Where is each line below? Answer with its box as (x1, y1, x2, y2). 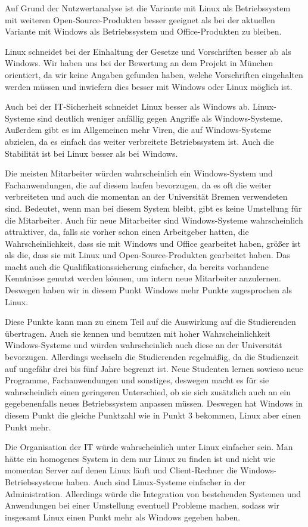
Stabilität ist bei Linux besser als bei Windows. (5, 147, 178, 159)
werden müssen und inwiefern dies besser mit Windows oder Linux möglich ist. (5, 80, 293, 92)
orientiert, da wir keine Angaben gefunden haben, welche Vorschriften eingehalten (5, 68, 303, 80)
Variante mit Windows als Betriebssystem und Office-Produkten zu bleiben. (5, 25, 282, 38)
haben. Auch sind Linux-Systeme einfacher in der (66, 475, 246, 488)
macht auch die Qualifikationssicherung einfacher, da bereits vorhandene (5, 260, 269, 272)
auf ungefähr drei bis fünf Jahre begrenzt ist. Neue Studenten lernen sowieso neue (5, 362, 303, 374)
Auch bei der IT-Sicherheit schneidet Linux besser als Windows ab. (5, 100, 250, 113)
